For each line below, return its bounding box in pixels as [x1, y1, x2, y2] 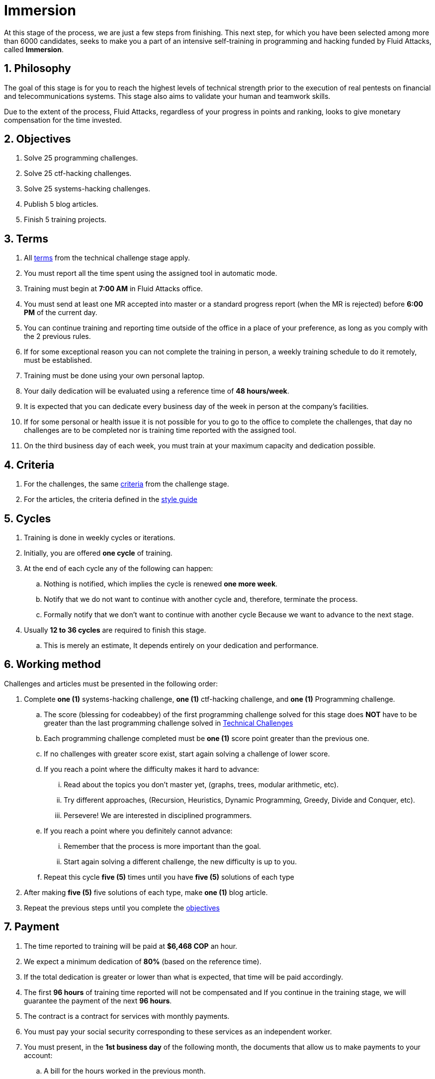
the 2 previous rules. [24, 332, 91, 341]
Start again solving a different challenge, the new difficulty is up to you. [64, 857, 297, 866]
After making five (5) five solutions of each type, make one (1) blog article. [24, 888, 268, 897]
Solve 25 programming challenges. [24, 154, 138, 163]
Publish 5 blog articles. [24, 200, 98, 209]
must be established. [24, 356, 92, 365]
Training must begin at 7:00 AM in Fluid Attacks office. [24, 284, 203, 293]
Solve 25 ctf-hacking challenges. [24, 169, 132, 178]
